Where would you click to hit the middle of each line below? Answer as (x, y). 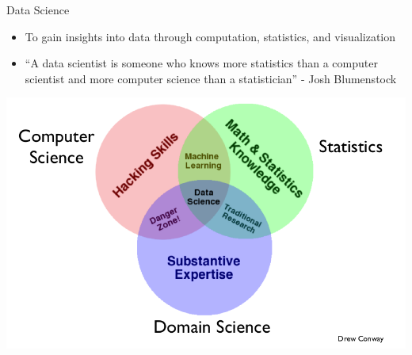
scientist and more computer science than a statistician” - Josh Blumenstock (211, 78)
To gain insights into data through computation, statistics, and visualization (210, 36)
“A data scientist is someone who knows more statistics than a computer (201, 63)
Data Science (38, 10)
